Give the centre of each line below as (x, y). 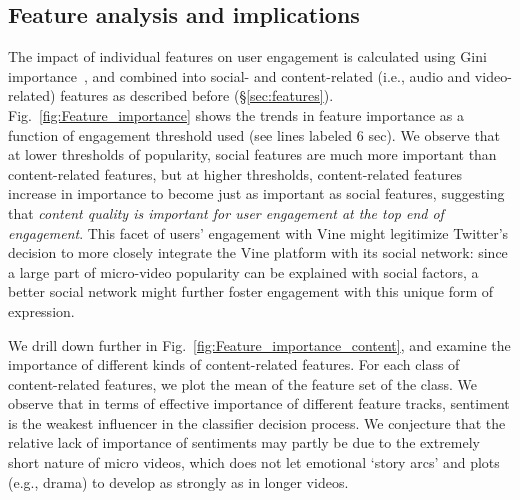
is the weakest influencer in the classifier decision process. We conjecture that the (257, 422)
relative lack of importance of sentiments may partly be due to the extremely (244, 442)
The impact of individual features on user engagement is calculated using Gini (247, 56)
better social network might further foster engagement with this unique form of (251, 291)
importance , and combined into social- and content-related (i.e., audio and (239, 75)
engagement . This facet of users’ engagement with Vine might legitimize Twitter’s (258, 232)
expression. (41, 310)
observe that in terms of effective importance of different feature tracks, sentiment (259, 403)
